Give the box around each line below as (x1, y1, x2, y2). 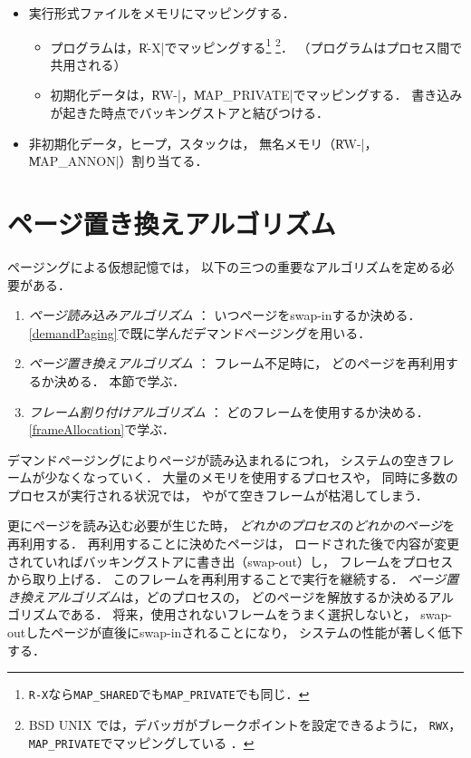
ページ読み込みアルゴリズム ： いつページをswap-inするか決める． (28, 306, 421, 325)
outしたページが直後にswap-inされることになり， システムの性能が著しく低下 (7, 623, 464, 642)
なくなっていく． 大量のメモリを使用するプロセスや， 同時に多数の (57, 468, 458, 487)
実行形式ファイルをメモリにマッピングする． (28, 4, 295, 22)
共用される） (50, 54, 127, 73)
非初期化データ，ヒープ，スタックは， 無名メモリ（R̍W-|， (28, 133, 378, 152)
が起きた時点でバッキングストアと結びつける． (50, 103, 329, 122)
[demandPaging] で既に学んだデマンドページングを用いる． (28, 323, 371, 342)
